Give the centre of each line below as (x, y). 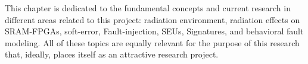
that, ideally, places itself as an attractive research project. (112, 54)
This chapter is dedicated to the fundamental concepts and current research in (148, 8)
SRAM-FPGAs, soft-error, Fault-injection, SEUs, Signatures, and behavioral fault (154, 31)
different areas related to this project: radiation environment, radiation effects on (153, 19)
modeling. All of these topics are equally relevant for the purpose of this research (152, 42)
